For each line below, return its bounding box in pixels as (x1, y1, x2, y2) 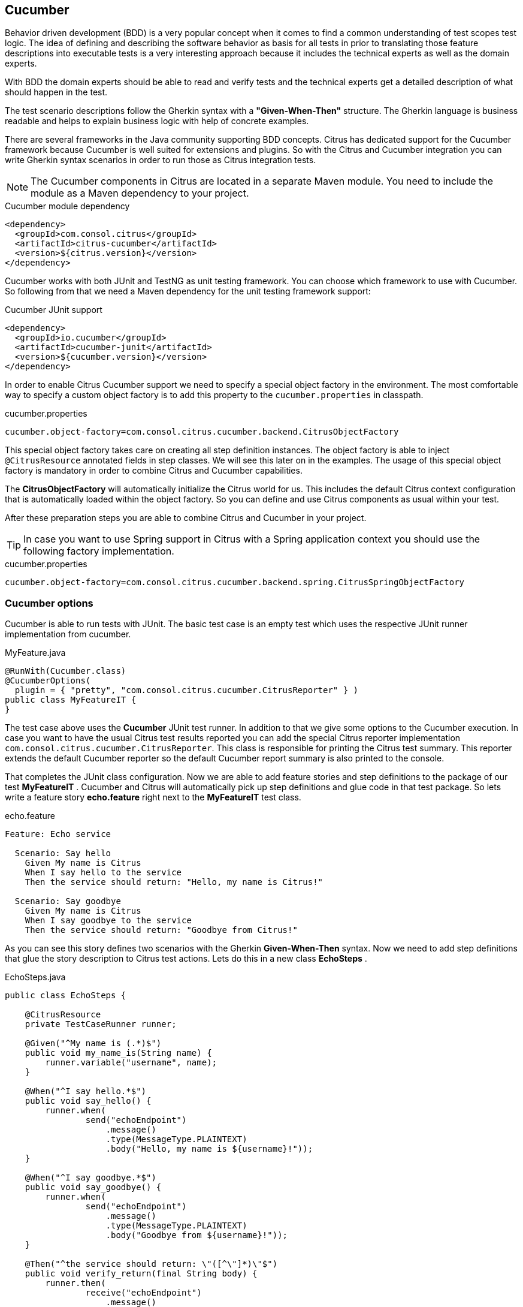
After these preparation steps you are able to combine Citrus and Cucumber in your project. (5, 513, 367, 523)
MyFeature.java (5, 648, 66, 658)
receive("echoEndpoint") (85, 1288, 202, 1298)
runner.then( (45, 1278, 106, 1288)
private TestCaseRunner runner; (25, 1019, 177, 1029)
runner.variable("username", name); (45, 1058, 217, 1068)
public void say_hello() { (25, 1096, 152, 1106)
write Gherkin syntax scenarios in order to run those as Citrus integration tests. (5, 155, 316, 165)
